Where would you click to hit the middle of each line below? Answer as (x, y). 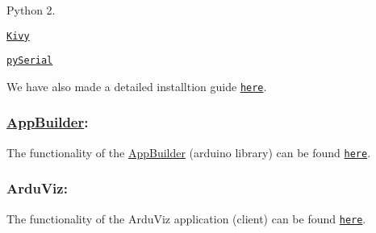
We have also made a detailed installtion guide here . (137, 86)
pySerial (30, 61)
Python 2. (31, 10)
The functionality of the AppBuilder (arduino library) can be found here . (189, 152)
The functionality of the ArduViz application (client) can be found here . (186, 218)
